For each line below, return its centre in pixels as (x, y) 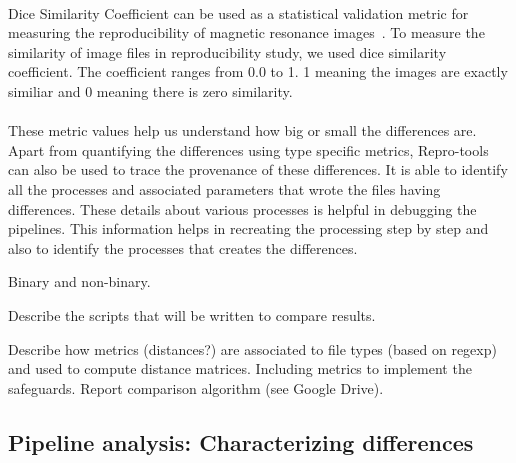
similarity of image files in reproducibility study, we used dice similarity (227, 51)
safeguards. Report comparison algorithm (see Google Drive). (196, 387)
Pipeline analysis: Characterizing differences (241, 441)
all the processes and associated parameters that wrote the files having (224, 188)
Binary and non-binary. (79, 281)
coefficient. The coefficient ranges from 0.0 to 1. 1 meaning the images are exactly (258, 71)
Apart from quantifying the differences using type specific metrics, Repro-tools (248, 149)
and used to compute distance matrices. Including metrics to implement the (240, 368)
